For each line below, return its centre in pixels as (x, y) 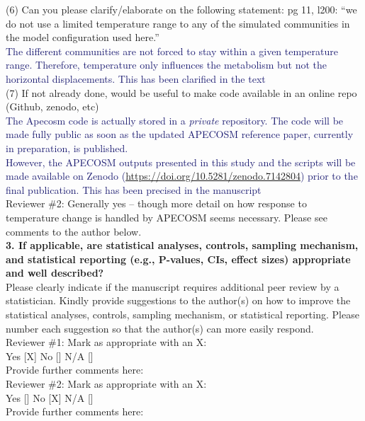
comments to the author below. (74, 231)
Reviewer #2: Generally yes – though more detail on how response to (156, 203)
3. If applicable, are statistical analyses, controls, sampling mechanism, (182, 245)
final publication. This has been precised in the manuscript (134, 189)
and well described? (55, 273)
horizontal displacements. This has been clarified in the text (136, 78)
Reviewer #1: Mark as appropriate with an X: (106, 342)
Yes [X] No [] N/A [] (50, 356)
